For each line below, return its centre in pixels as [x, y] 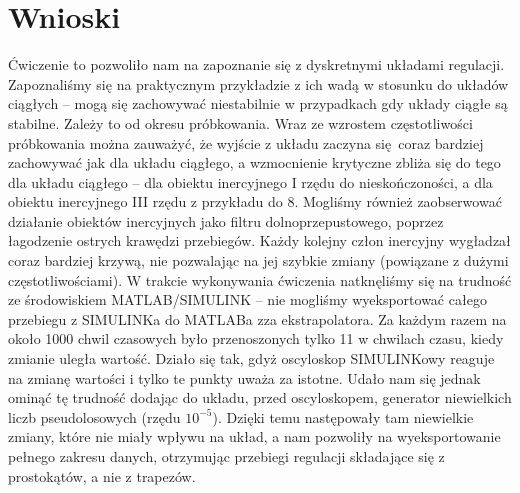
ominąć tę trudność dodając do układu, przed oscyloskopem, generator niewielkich [260, 397]
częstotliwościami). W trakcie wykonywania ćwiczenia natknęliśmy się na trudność [260, 279]
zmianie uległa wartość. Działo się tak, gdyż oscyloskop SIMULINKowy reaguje [251, 358]
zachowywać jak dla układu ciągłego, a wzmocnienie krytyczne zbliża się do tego [254, 162]
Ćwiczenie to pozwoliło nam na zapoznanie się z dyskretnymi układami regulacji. [256, 64]
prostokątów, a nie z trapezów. [102, 475]
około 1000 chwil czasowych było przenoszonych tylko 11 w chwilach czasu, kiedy [256, 338]
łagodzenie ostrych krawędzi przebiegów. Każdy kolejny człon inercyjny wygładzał [259, 240]
